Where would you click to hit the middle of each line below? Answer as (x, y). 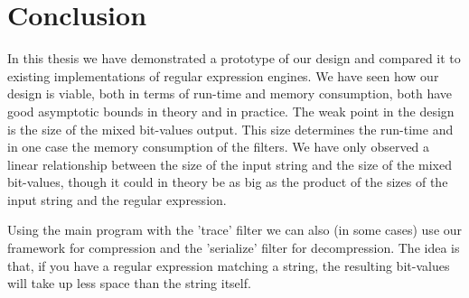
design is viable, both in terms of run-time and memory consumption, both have (230, 93)
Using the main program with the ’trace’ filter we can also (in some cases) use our (235, 230)
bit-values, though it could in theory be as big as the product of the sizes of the (228, 182)
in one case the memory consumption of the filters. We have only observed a (219, 147)
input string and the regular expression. (117, 199)
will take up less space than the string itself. (129, 283)
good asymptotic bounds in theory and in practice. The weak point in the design (231, 111)
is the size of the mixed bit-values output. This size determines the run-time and (230, 129)
